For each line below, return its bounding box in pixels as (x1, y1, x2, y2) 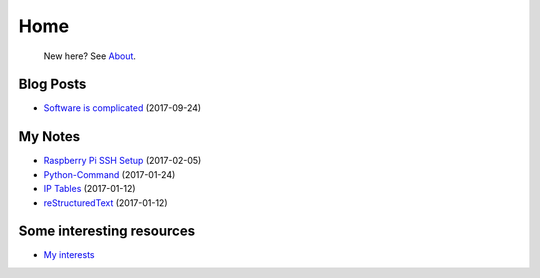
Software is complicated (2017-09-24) (43, 102, 202, 114)
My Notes (18, 128, 81, 145)
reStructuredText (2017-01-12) (43, 196, 169, 209)
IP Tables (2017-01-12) (43, 183, 136, 195)
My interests (43, 249, 95, 261)
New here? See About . (43, 50, 137, 62)
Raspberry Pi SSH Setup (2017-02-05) (43, 155, 202, 167)
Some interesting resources (18, 223, 195, 240)
